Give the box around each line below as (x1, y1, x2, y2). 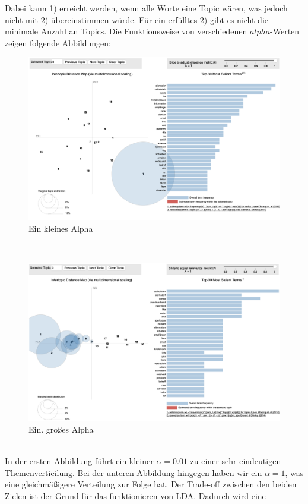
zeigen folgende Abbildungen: (5, 36, 111, 49)
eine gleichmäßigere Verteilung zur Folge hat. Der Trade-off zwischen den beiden (5, 478, 297, 490)
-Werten (270, 25, 300, 37)
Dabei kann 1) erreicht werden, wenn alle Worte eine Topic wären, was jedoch (5, 2, 288, 14)
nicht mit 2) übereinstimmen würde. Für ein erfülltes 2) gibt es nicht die (5, 13, 269, 26)
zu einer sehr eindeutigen (190, 455, 281, 467)
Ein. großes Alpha (28, 423, 94, 436)
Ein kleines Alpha (28, 222, 93, 235)
